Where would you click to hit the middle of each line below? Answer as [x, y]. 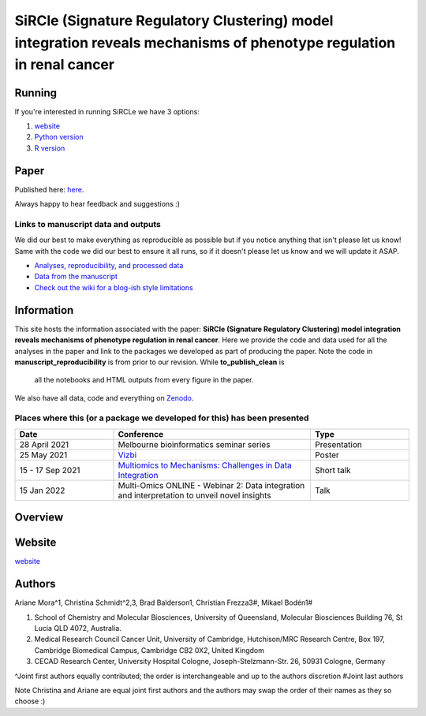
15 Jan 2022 [42, 490]
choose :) [30, 701]
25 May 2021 [43, 455]
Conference [141, 434]
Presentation [338, 444]
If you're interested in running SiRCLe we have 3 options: [107, 111]
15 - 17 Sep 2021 [50, 470]
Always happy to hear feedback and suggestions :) [97, 204]
